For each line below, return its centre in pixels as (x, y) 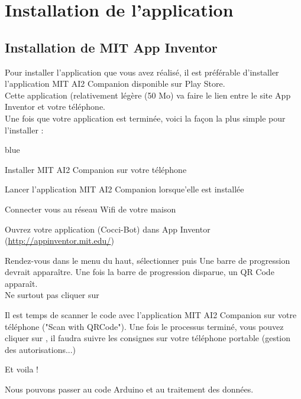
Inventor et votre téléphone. (55, 107)
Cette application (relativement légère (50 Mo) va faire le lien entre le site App (148, 95)
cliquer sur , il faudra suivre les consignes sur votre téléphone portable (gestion (148, 338)
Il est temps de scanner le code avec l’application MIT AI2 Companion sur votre (151, 315)
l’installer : (24, 130)
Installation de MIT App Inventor (111, 47)
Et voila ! (22, 369)
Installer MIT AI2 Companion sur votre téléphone (96, 169)
